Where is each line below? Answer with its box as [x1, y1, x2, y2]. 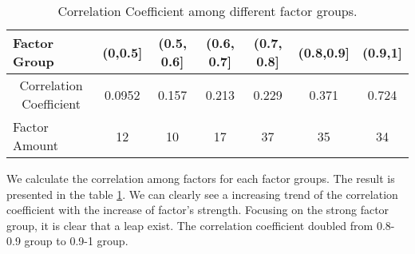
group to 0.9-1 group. [24, 232, 128, 249]
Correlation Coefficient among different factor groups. [57, 2, 358, 20]
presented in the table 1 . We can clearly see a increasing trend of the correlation [6, 185, 398, 202]
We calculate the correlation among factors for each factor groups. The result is [6, 170, 395, 186]
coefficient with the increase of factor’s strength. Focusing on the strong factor [6, 201, 389, 218]
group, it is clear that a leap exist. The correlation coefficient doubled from [6, 216, 373, 233]
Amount [13, 136, 58, 154]
